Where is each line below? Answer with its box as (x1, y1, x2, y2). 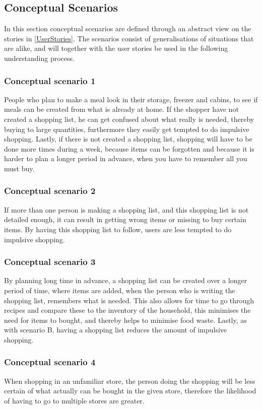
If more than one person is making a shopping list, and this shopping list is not (4, 204, 249, 215)
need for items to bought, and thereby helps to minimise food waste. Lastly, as (4, 314, 247, 325)
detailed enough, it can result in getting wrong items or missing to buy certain (4, 214, 246, 225)
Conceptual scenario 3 (4, 255, 96, 268)
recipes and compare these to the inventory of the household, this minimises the (4, 305, 251, 315)
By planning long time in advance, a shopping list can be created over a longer (4, 275, 247, 286)
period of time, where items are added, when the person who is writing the (4, 285, 235, 295)
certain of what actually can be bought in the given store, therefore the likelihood (4, 385, 256, 396)
